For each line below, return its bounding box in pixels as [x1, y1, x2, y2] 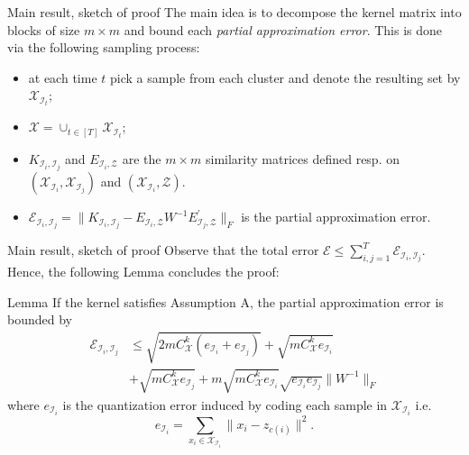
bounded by [7, 310, 72, 329]
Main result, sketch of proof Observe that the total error [7, 241, 319, 259]
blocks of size [7, 20, 80, 39]
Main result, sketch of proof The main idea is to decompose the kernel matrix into [7, 3, 462, 21]
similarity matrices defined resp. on [205, 149, 400, 168]
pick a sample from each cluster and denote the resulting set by [110, 68, 461, 86]
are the [122, 149, 161, 168]
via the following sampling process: [7, 38, 200, 57]
